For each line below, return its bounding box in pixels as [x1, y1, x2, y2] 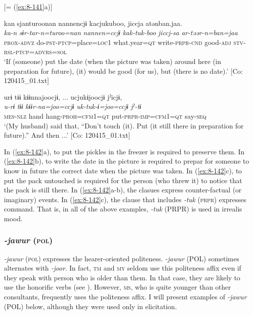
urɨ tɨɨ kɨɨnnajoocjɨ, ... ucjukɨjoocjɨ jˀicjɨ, [4, 91, 122, 102]
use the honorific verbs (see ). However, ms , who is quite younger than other [4, 282, 231, 292]
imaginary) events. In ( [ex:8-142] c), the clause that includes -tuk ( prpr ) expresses [4, 194, 247, 204]
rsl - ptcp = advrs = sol [4, 46, 67, 57]
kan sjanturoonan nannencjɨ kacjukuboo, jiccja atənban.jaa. [4, 18, 182, 28]
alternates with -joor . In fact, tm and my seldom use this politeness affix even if [4, 263, 241, 273]
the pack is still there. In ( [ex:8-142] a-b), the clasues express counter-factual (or [4, 185, 242, 195]
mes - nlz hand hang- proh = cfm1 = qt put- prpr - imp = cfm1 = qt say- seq [4, 110, 207, 121]
